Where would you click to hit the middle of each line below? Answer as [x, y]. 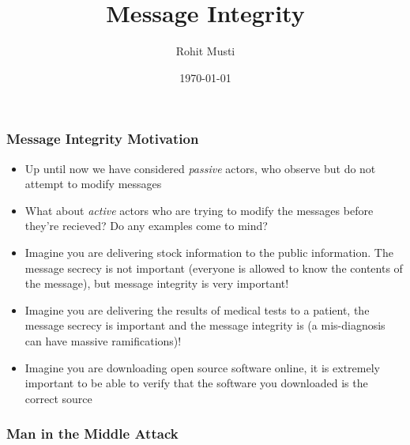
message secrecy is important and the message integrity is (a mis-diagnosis [205, 325]
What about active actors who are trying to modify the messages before [199, 210]
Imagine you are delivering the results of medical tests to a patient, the [197, 309]
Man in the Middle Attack [92, 434]
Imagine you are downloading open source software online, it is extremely [202, 367]
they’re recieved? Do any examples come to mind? [146, 226]
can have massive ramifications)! [103, 340]
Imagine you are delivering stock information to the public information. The [209, 252]
